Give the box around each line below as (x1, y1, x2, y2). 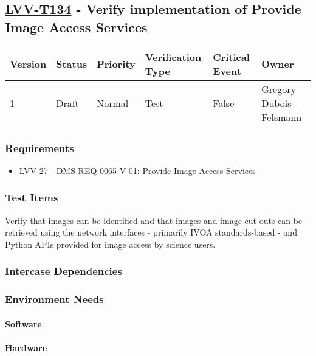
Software (5, 317, 42, 330)
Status (56, 57, 88, 71)
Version (10, 57, 47, 71)
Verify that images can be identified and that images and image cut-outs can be (5, 214, 303, 226)
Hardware (5, 341, 47, 354)
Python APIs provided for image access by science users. (5, 237, 216, 250)
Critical (213, 49, 250, 64)
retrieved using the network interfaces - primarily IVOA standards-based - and (5, 226, 297, 239)
